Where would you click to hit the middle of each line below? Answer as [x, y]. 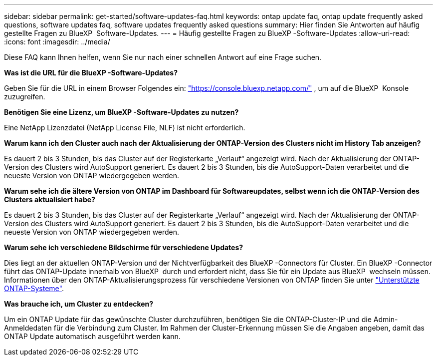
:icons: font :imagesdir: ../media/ [57, 42]
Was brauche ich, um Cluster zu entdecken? [79, 304]
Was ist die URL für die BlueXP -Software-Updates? [91, 73]
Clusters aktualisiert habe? [50, 199]
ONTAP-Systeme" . [34, 288]
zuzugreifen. [25, 97]
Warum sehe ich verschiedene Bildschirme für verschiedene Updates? [124, 247]
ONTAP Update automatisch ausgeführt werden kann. [92, 336]
